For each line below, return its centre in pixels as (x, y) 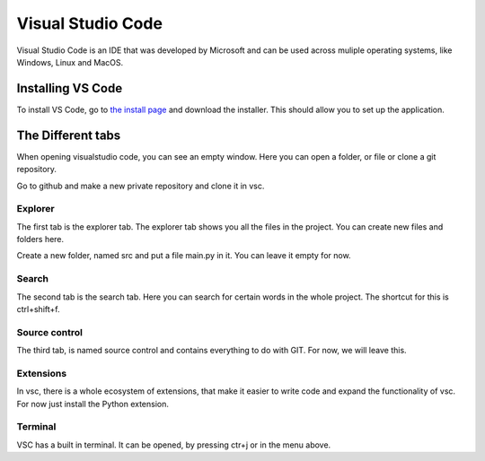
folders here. (40, 239)
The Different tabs (69, 135)
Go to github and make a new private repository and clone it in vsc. (141, 186)
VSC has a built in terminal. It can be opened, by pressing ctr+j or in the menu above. (174, 445)
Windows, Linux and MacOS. (70, 62)
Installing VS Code (70, 88)
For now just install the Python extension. (93, 404)
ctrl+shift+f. (38, 309)
